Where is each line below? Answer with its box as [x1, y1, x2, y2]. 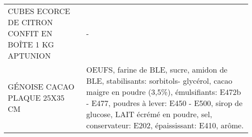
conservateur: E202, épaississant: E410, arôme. [86, 120, 244, 131]
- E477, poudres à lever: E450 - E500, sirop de [86, 97, 243, 108]
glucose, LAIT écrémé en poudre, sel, [86, 108, 212, 120]
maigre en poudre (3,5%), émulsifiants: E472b [86, 86, 241, 97]
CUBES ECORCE [8, 5, 70, 16]
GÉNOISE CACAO [8, 80, 75, 92]
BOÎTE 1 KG [8, 39, 54, 50]
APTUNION [8, 50, 51, 61]
